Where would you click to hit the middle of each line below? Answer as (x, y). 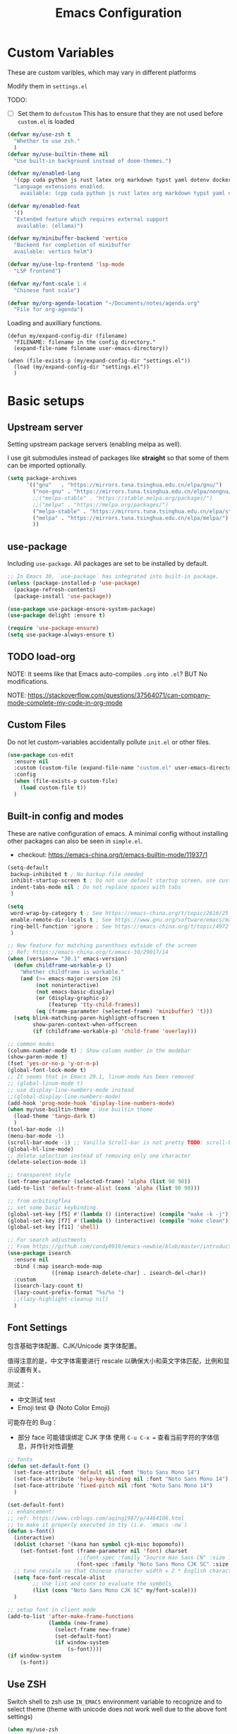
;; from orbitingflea (39, 1201)
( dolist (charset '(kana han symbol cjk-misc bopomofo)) (99, 1544)
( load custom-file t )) (53, 788)
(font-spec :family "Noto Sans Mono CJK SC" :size (153, 1564)
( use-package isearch (39, 1253)
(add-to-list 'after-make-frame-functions (71, 1616)
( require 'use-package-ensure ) (53, 628)
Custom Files (37, 725)
